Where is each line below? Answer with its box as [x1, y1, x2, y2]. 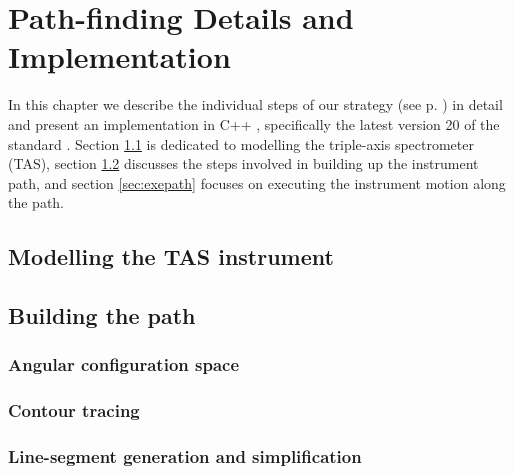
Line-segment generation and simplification [8, 444, 362, 469]
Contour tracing [8, 398, 140, 423]
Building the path [8, 300, 196, 331]
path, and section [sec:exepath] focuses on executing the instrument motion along [8, 172, 506, 193]
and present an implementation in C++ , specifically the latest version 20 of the [8, 113, 500, 134]
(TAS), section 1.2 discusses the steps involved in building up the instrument [8, 153, 479, 174]
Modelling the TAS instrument [8, 241, 334, 272]
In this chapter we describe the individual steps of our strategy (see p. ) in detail [8, 94, 503, 115]
